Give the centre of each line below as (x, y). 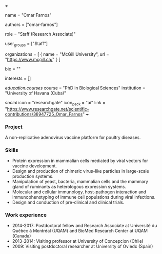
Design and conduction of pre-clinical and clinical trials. (68, 202)
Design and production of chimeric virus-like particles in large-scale (81, 171)
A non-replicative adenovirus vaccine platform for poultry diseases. (73, 137)
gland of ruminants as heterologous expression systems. (69, 187)
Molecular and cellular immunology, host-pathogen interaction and (79, 192)
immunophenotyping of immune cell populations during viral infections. (84, 197)
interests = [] (18, 78)
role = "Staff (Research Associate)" (40, 34)
